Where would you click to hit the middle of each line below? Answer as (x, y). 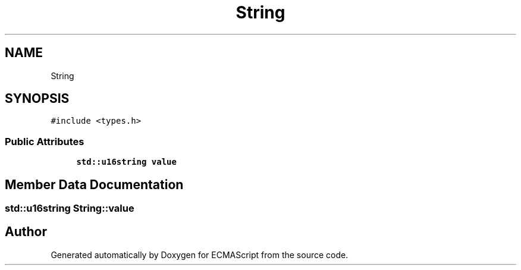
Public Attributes (45, 141)
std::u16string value (126, 162)
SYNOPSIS (37, 99)
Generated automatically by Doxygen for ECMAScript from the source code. (200, 255)
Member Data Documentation (94, 184)
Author (26, 232)
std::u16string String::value (70, 208)
